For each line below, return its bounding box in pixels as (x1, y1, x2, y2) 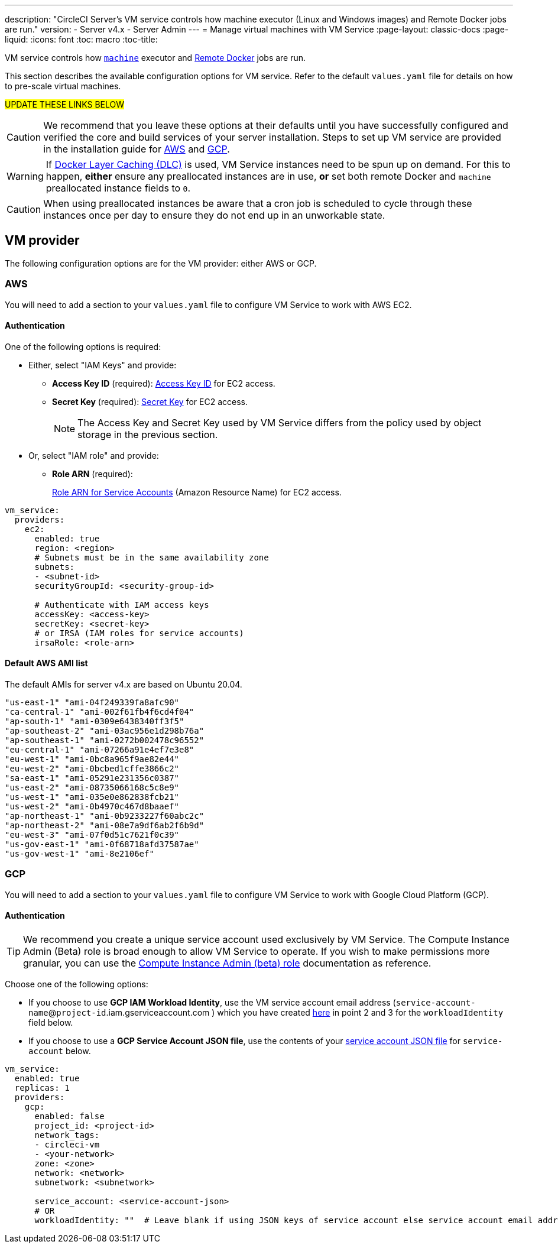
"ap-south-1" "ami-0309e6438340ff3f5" (5, 717, 184, 727)
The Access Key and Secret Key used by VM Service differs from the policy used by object (77, 416, 482, 429)
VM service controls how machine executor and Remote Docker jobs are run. (5, 53, 306, 63)
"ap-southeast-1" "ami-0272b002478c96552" (5, 735, 205, 745)
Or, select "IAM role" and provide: (28, 450, 159, 461)
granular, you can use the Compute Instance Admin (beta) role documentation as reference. (23, 957, 432, 969)
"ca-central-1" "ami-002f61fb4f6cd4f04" (5, 707, 194, 717)
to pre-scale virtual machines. (5, 81, 121, 91)
